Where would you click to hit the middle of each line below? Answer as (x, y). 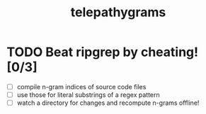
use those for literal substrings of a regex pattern (88, 95)
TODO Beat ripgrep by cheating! (103, 52)
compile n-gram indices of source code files (81, 86)
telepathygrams (118, 12)
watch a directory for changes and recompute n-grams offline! (108, 103)
